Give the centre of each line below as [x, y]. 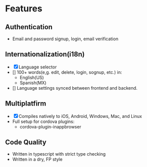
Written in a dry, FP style [37, 160]
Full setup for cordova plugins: [43, 121]
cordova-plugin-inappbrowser [50, 126]
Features [24, 9]
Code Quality [26, 142]
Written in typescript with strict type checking [59, 154]
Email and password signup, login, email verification [65, 39]
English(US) [32, 77]
